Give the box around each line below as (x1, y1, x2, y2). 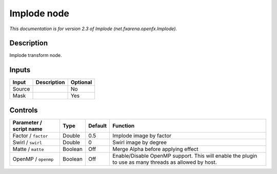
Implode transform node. (9, 52, 62, 58)
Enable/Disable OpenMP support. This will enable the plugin (112, 152, 258, 159)
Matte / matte (12, 145, 44, 153)
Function (112, 122, 135, 129)
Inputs (9, 66, 31, 74)
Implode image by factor (112, 132, 172, 139)
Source (12, 85, 30, 93)
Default (88, 122, 107, 129)
